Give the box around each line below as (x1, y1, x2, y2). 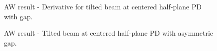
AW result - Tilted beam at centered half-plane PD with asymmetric (4, 28, 214, 38)
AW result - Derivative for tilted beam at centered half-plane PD (4, 1, 202, 11)
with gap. (4, 11, 33, 21)
